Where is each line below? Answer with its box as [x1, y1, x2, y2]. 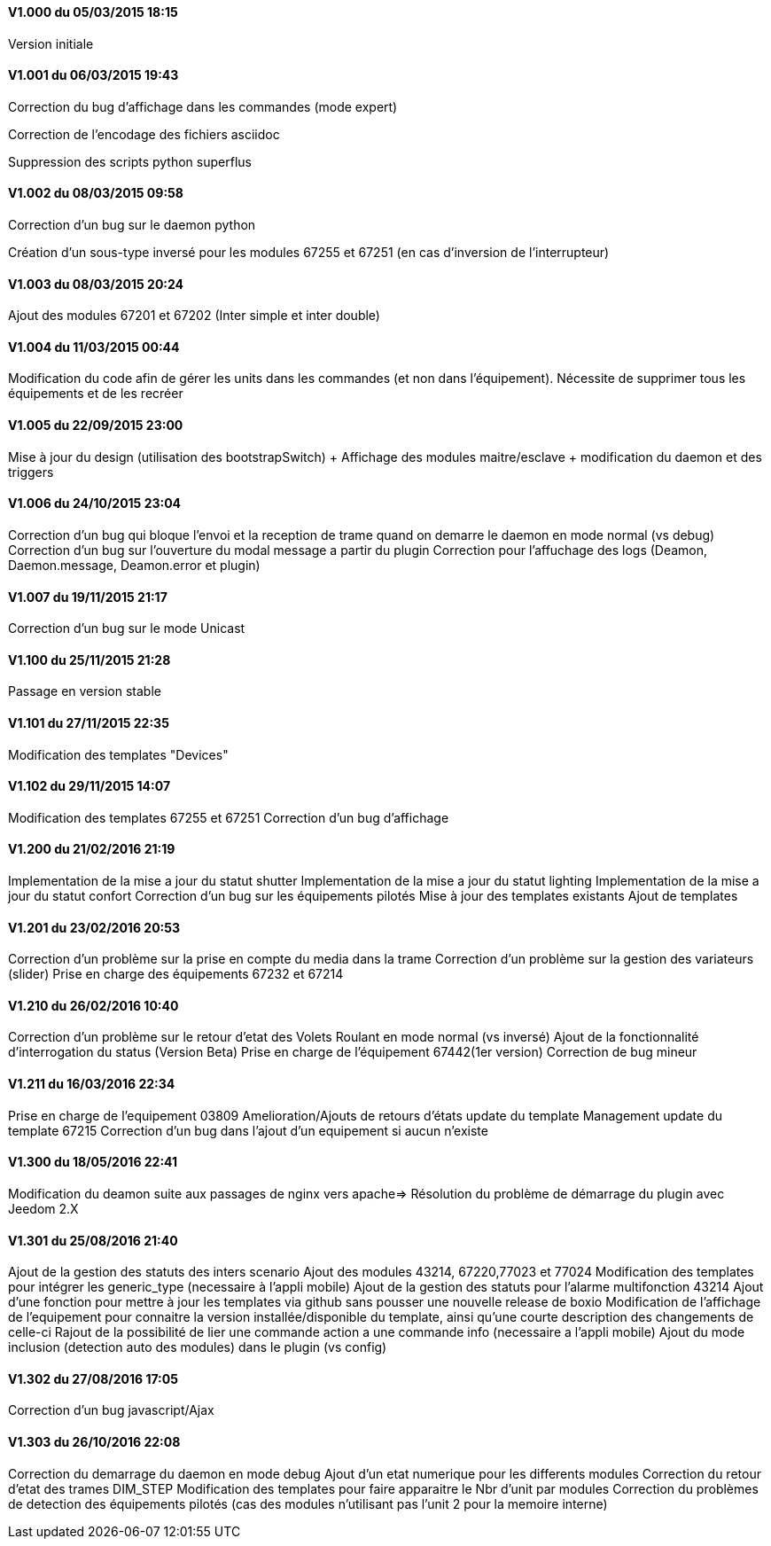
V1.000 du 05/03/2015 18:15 [8, 4, 178, 20]
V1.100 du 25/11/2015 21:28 [8, 652, 171, 668]
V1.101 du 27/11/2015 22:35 [8, 714, 169, 730]
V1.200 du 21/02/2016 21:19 [8, 841, 175, 857]
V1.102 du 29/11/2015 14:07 [8, 778, 171, 794]
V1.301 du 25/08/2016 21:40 [8, 1232, 178, 1248]
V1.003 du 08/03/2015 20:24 [8, 276, 184, 292]
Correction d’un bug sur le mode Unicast [8, 621, 245, 636]
